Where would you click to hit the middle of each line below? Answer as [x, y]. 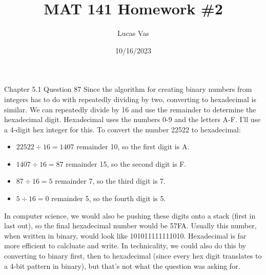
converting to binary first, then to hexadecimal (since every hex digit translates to [133, 256]
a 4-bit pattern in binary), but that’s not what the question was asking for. [122, 266]
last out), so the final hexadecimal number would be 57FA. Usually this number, [130, 225]
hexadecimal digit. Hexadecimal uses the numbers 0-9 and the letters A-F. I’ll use [132, 119]
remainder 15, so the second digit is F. [126, 163]
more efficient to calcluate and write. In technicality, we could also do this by [125, 245]
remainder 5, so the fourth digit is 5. [109, 198]
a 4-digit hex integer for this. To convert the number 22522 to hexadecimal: [122, 129]
